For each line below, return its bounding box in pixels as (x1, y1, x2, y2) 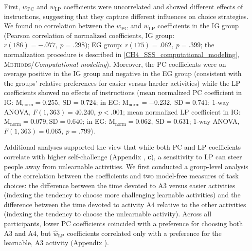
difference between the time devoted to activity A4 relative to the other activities (4, 199, 246, 209)
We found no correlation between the (4, 20, 114, 31)
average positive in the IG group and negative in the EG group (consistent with (4, 68, 242, 78)
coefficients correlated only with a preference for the (67, 228, 222, 238)
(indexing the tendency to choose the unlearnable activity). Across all (4, 209, 212, 219)
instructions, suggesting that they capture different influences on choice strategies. (4, 11, 249, 21)
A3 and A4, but (4, 228, 51, 238)
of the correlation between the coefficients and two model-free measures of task (4, 171, 239, 181)
